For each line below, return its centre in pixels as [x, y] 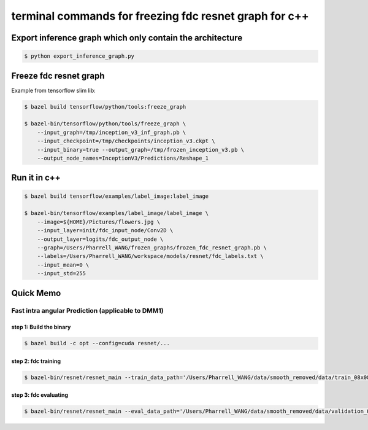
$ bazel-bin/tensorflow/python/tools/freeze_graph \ [105, 124]
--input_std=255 [61, 274]
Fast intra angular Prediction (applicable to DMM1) [87, 311]
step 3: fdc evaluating [40, 395]
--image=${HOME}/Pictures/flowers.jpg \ [99, 222]
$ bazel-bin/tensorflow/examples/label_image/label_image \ [117, 213]
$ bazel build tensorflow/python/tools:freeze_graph [105, 107]
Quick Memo [36, 293]
